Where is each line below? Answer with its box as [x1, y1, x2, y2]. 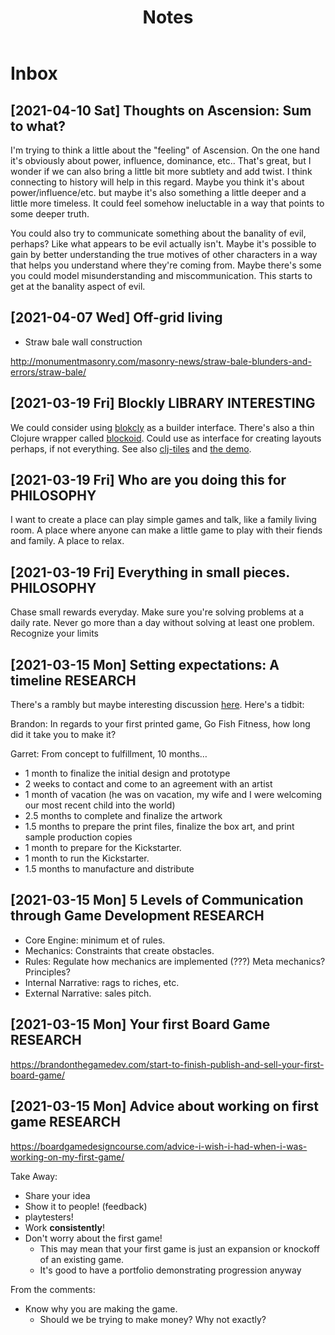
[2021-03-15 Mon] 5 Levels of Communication [10, 892, 304, 909]
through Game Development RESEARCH [10, 907, 265, 925]
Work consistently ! [24, 1221, 106, 1233]
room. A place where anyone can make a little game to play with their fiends [10, 524, 323, 536]
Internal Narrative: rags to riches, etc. [24, 976, 180, 988]
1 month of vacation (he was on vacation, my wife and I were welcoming [24, 789, 322, 801]
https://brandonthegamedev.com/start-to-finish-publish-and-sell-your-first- [10, 1058, 325, 1070]
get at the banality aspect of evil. [10, 281, 146, 292]
